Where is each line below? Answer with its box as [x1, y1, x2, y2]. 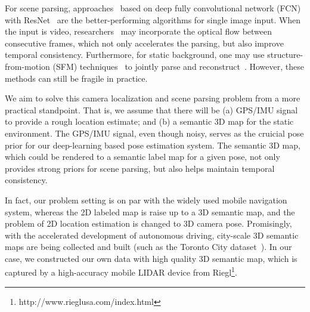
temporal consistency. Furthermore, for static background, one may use [5, 48, 265, 61]
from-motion [5, 60, 50, 72]
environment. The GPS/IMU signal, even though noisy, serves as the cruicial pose [5, 126, 304, 139]
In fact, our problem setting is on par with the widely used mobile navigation [5, 193, 287, 206]
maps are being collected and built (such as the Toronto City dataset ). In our [5, 240, 292, 253]
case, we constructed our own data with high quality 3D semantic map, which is [5, 252, 297, 264]
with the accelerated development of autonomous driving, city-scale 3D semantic [5, 228, 299, 241]
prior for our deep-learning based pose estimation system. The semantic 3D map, [5, 138, 300, 151]
